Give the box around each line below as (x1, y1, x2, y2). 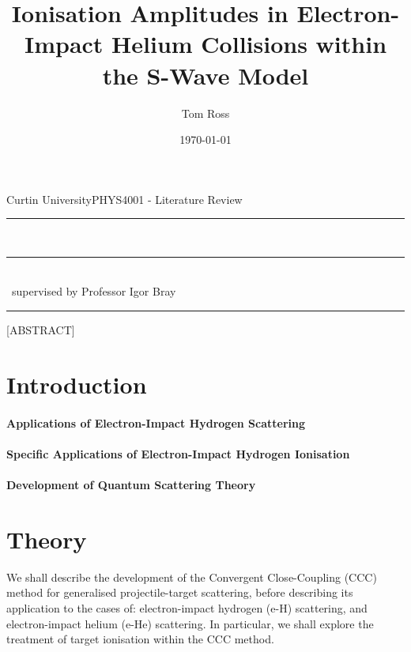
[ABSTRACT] (6, 322, 75, 338)
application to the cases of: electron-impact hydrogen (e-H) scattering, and (6, 599, 368, 616)
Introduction (6, 367, 147, 400)
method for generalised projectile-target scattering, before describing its (6, 584, 353, 601)
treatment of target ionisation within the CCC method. (6, 631, 274, 647)
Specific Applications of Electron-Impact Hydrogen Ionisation (6, 445, 350, 462)
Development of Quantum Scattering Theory (6, 477, 256, 492)
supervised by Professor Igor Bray (11, 283, 176, 300)
